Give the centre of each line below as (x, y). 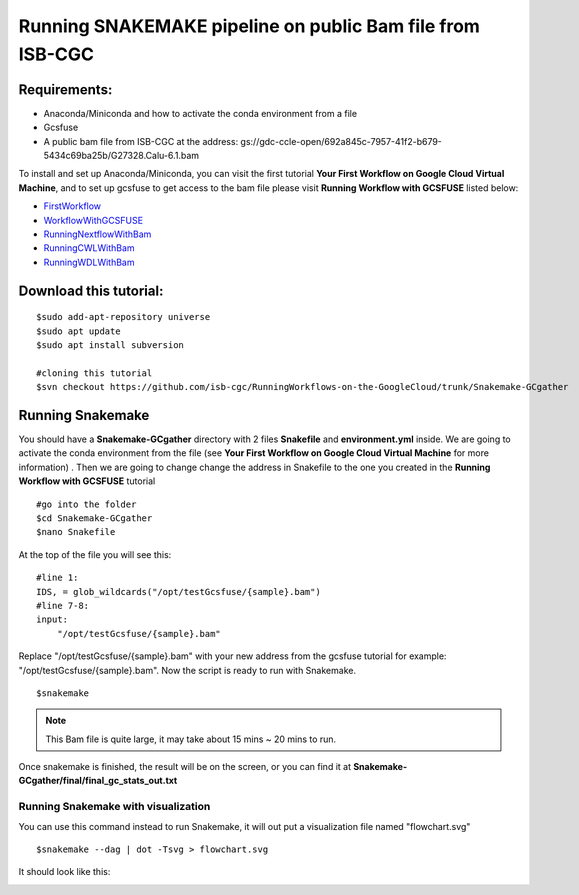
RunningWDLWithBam (89, 262)
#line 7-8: (63, 605)
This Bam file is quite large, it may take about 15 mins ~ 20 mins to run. (191, 739)
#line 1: (57, 578)
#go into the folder (86, 504)
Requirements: (65, 89)
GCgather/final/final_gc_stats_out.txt (98, 781)
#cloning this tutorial (94, 373)
